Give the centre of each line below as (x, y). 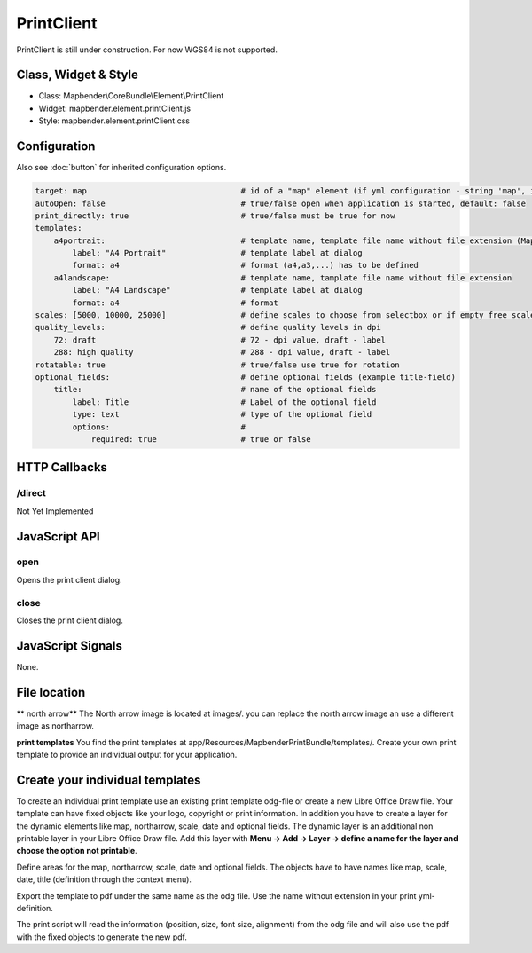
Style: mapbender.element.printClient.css (114, 121)
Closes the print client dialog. (70, 620)
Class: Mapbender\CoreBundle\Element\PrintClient (131, 96)
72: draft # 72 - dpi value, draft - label (219, 340)
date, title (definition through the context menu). (104, 879)
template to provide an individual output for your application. (127, 754)
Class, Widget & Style (78, 75)
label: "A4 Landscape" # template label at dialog (217, 290)
